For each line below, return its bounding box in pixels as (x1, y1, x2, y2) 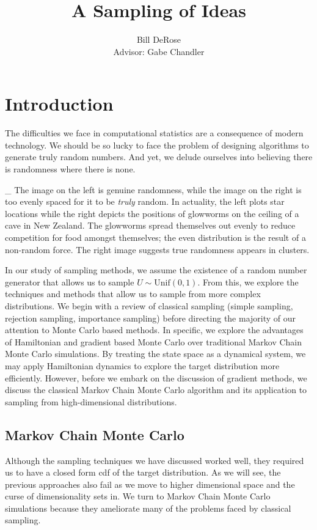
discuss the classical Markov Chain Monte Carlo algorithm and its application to (5, 383, 307, 396)
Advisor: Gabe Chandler (113, 45, 205, 57)
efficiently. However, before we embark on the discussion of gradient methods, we (5, 371, 307, 384)
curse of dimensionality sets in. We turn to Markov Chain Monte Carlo (5, 490, 271, 502)
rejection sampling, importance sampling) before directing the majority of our (5, 311, 296, 324)
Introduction (5, 91, 114, 116)
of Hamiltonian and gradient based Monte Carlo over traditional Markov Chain (5, 335, 302, 348)
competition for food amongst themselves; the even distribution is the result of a (5, 231, 306, 243)
